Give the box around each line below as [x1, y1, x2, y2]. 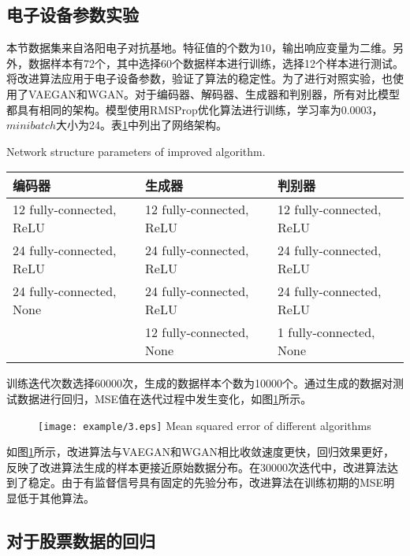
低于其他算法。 [17, 489, 95, 506]
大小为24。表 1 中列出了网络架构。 [56, 117, 228, 133]
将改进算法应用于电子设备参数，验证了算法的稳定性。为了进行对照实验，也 [6, 70, 393, 87]
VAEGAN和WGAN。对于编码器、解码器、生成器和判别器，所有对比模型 [28, 85, 400, 102]
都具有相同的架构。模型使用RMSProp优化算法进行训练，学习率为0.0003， [6, 101, 383, 117]
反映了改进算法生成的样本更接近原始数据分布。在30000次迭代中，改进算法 [6, 458, 387, 475]
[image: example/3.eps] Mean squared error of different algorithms [38, 417, 371, 433]
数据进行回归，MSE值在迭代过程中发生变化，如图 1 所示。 [17, 390, 312, 406]
